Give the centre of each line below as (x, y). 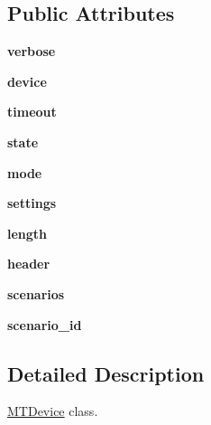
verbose (32, 51)
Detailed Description (106, 373)
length (28, 233)
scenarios (36, 293)
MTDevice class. (53, 411)
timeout (32, 112)
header (29, 264)
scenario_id (45, 324)
